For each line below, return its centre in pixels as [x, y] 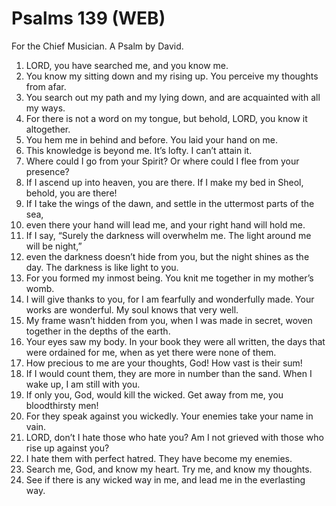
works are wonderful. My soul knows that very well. [132, 309]
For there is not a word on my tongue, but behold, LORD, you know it [166, 118]
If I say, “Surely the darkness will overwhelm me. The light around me [168, 235]
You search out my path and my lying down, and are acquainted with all [173, 97]
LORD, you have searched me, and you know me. [127, 65]
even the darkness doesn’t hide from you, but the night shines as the [167, 256]
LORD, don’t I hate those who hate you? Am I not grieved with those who [174, 437]
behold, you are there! [71, 193]
